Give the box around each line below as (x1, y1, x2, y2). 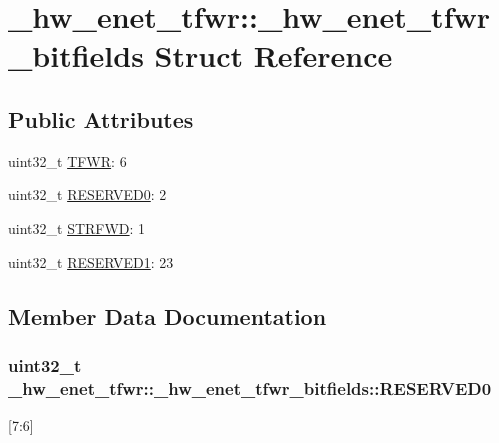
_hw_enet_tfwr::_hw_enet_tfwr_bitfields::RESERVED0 (8, 375, 492, 400)
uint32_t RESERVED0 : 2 (8, 184, 167, 205)
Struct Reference (154, 35, 393, 76)
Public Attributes (8, 103, 194, 134)
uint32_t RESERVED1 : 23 (8, 251, 174, 272)
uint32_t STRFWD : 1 (8, 217, 146, 238)
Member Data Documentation (8, 300, 327, 331)
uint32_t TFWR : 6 (8, 150, 127, 171)
